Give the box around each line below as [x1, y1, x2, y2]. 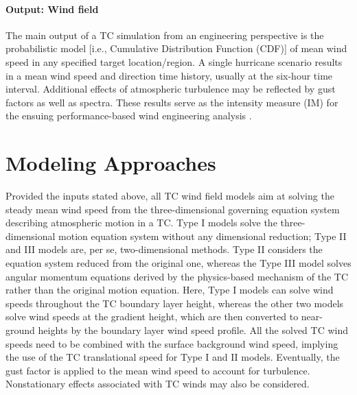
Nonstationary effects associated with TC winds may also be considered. [5, 376, 310, 391]
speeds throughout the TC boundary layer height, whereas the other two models [5, 296, 344, 310]
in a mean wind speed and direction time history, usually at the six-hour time [5, 68, 333, 82]
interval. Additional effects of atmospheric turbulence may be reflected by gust [5, 82, 336, 96]
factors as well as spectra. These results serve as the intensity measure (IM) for [5, 95, 338, 109]
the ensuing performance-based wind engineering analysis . [5, 108, 252, 123]
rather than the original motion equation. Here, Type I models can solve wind [5, 283, 334, 297]
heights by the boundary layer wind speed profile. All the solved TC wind [38, 323, 348, 337]
